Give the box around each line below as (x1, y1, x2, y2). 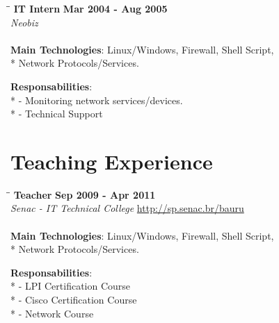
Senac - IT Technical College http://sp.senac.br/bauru (10, 201, 244, 215)
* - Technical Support (10, 106, 103, 121)
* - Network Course (10, 306, 94, 320)
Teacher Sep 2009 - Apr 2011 (13, 187, 156, 201)
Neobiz (10, 15, 38, 29)
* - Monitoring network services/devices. (10, 92, 183, 107)
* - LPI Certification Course (10, 279, 131, 293)
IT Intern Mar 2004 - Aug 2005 (13, 1, 168, 15)
